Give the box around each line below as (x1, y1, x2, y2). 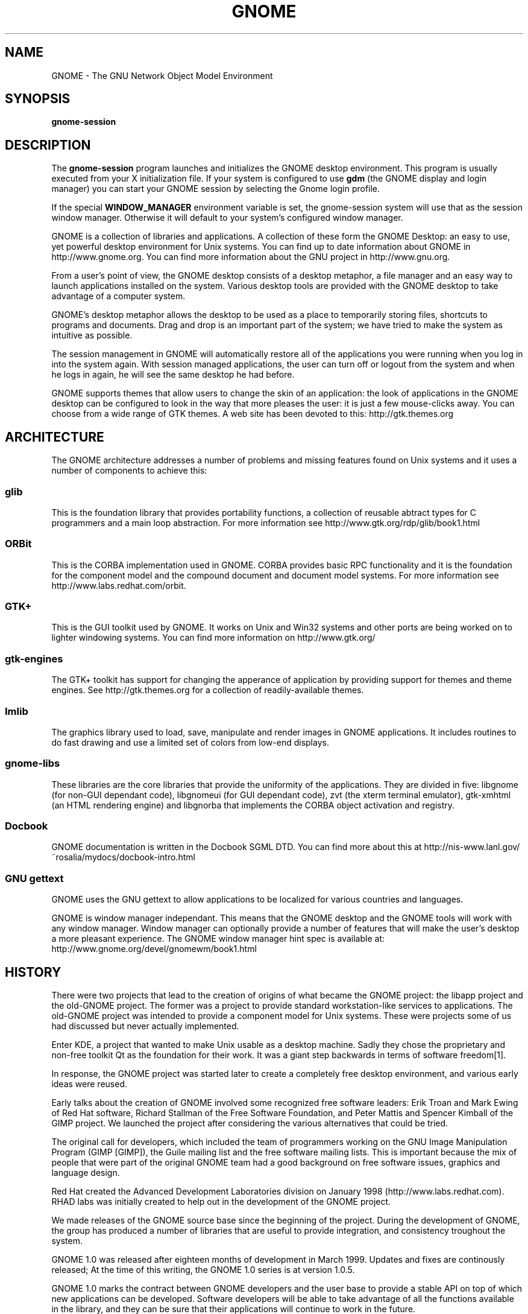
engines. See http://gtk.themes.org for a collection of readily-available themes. (51, 685, 364, 696)
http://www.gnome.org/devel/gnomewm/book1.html (51, 944, 257, 954)
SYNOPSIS (5, 91, 71, 107)
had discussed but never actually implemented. (51, 1020, 239, 1031)
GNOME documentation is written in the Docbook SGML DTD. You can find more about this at (51, 842, 422, 852)
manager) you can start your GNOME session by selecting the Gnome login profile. (51, 183, 380, 194)
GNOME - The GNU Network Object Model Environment (51, 70, 273, 81)
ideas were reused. (51, 1078, 127, 1089)
